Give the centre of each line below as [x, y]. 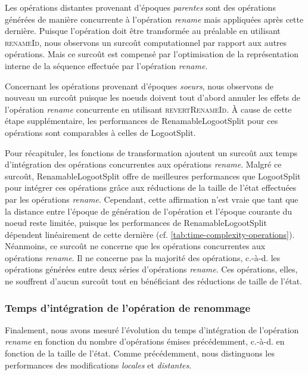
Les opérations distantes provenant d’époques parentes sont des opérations [140, 7]
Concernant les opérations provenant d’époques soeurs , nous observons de [139, 86]
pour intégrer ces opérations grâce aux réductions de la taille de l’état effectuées [151, 187]
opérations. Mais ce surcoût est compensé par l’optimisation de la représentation [152, 54]
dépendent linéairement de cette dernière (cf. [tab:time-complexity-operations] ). [150, 234]
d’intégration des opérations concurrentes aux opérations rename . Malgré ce [143, 164]
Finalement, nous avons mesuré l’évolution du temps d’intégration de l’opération [152, 329]
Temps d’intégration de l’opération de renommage [128, 307]
